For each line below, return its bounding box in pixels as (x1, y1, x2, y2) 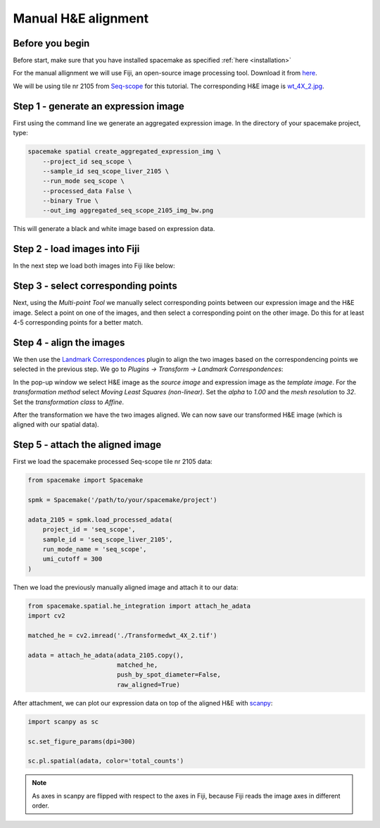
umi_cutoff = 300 (42, 555, 103, 563)
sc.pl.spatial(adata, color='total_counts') (27, 757, 184, 765)
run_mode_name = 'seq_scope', (42, 545, 147, 553)
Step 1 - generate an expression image (13, 100, 184, 112)
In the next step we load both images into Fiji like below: (13, 261, 175, 270)
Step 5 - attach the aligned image (13, 439, 162, 451)
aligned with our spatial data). (13, 420, 99, 429)
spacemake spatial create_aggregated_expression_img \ (27, 148, 221, 156)
